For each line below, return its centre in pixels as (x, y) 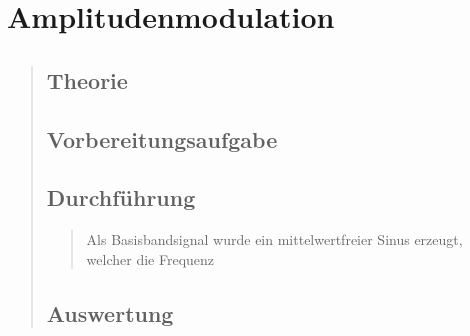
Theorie (87, 79)
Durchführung (121, 197)
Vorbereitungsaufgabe (162, 138)
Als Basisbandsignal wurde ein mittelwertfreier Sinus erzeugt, (274, 239)
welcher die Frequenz (150, 258)
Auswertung (110, 312)
